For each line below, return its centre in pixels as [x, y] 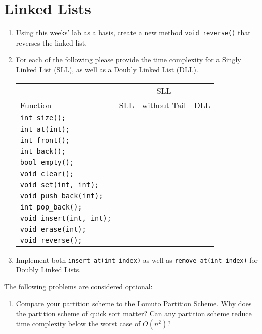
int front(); [45, 140]
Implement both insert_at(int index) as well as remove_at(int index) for [137, 259]
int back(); [43, 151]
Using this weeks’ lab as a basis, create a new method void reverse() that [133, 33]
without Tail [164, 105]
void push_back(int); [61, 196]
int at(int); [45, 129]
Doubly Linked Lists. [49, 269]
